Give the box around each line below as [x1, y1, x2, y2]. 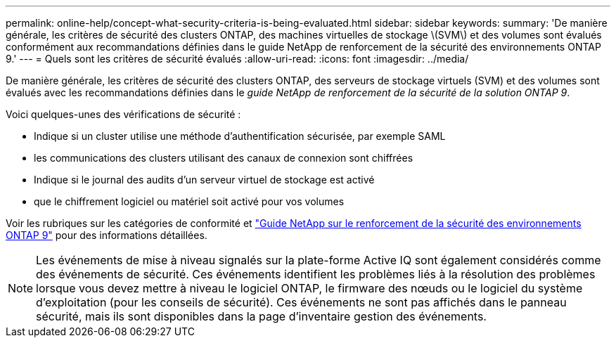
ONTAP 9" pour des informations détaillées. [6, 229, 207, 241]
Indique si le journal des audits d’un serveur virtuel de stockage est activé [34, 174, 375, 186]
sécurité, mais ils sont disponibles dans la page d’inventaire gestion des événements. [36, 309, 487, 323]
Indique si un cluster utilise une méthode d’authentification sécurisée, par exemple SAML [34, 130, 446, 142]
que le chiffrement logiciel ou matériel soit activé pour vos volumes [34, 195, 345, 207]
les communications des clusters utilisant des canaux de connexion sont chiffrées [34, 152, 413, 164]
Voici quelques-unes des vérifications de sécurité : [6, 108, 241, 120]
